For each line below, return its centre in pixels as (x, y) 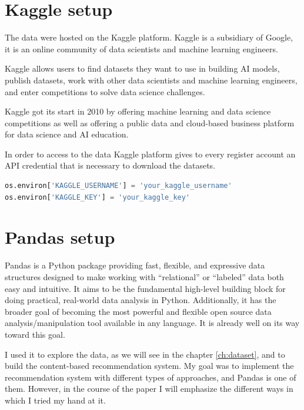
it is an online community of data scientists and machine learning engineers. (141, 48)
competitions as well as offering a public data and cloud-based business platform (150, 122)
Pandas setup (60, 237)
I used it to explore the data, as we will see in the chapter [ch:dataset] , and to (145, 354)
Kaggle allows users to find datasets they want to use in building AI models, (142, 68)
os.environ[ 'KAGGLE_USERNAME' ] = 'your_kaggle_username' (118, 186)
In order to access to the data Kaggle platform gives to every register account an (150, 154)
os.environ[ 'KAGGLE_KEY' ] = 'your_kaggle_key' (98, 197)
